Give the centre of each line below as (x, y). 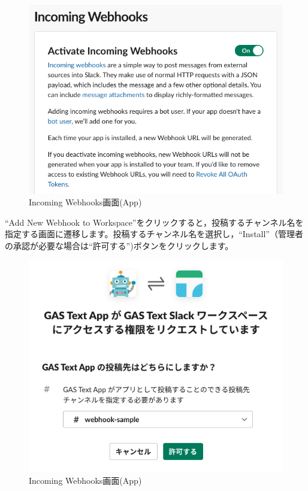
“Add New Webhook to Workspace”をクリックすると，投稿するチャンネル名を (154, 222)
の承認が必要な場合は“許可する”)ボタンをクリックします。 (119, 245)
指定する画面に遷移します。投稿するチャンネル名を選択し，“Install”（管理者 (154, 234)
